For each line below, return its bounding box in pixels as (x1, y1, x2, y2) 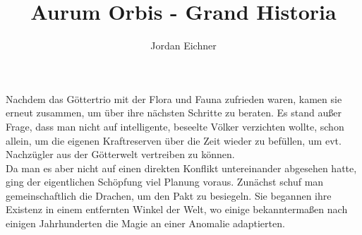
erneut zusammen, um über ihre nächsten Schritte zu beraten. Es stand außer (6, 105, 342, 120)
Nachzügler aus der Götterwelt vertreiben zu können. (6, 147, 235, 162)
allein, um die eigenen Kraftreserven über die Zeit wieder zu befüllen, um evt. (6, 133, 342, 147)
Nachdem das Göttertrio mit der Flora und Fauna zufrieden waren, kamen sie (6, 91, 342, 106)
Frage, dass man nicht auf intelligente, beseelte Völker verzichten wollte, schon (6, 119, 344, 133)
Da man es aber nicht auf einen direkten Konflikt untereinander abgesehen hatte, (6, 160, 357, 175)
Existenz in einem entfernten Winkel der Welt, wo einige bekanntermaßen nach (6, 202, 348, 217)
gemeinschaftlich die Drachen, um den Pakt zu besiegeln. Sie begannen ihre (6, 188, 332, 203)
